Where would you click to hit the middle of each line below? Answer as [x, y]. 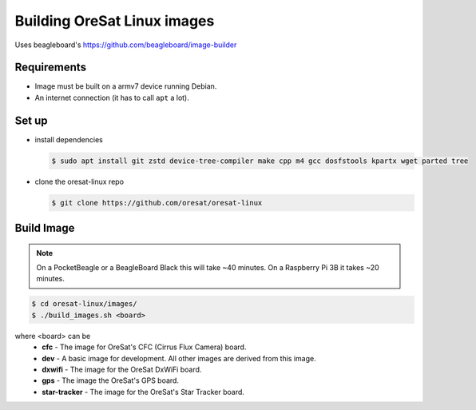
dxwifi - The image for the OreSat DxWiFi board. [122, 370]
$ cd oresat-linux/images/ [84, 304]
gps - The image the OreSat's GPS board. [111, 380]
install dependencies [69, 139]
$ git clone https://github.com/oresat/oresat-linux [157, 203]
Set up [31, 120]
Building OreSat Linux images [115, 21]
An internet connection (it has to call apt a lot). [112, 98]
